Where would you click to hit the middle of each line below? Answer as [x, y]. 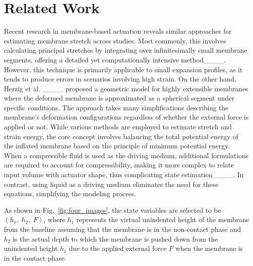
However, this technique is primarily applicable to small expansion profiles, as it [123, 69]
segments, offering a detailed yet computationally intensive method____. [115, 59]
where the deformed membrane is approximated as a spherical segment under [119, 98]
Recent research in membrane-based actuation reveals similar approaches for [118, 31]
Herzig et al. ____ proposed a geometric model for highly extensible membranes [126, 88]
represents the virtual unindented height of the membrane [163, 219]
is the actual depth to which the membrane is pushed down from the [115, 238]
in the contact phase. [35, 257]
